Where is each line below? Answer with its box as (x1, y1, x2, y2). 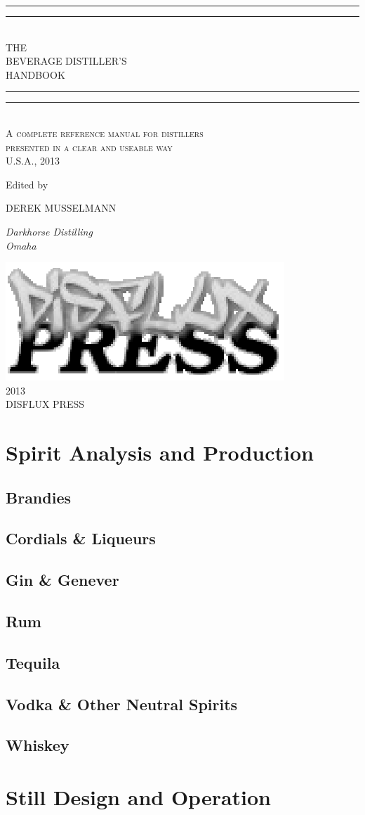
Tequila (6, 651, 60, 673)
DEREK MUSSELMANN (6, 200, 117, 215)
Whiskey (6, 734, 69, 756)
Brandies (6, 486, 72, 508)
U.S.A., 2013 (6, 153, 60, 168)
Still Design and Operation (6, 782, 272, 811)
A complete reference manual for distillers (6, 125, 204, 140)
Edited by (6, 177, 48, 191)
